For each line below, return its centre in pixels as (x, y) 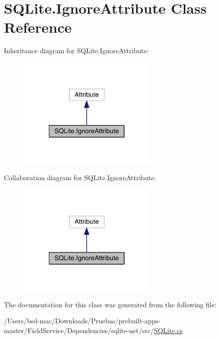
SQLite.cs (168, 330)
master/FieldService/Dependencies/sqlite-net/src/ (79, 330)
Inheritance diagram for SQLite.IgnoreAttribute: (77, 51)
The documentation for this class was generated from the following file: (110, 304)
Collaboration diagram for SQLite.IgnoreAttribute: (80, 178)
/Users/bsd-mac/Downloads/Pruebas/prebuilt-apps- (82, 321)
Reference (38, 27)
